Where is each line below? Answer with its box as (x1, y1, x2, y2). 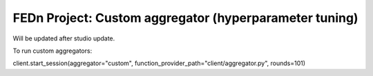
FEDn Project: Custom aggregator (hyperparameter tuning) (12, 10, 358, 25)
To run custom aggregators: (12, 47, 93, 55)
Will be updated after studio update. (12, 34, 115, 42)
